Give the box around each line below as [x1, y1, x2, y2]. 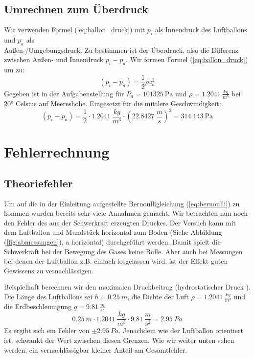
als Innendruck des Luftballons [155, 24, 247, 35]
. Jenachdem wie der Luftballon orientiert [118, 325, 243, 336]
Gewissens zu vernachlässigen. [4, 265, 93, 275]
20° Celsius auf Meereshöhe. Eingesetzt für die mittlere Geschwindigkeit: [4, 98, 221, 108]
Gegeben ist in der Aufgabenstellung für [4, 88, 124, 98]
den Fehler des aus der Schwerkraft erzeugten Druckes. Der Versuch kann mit [4, 217, 236, 227]
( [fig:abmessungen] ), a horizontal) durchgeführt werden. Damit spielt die [4, 237, 221, 247]
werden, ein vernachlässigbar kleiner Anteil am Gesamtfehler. [4, 344, 187, 355]
